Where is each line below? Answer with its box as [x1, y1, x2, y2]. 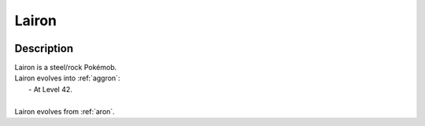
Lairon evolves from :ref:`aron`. [14, 106, 116, 116]
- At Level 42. [28, 84, 72, 94]
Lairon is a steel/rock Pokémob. [14, 63, 117, 72]
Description [14, 42, 74, 55]
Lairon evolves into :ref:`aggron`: [14, 73, 120, 83]
